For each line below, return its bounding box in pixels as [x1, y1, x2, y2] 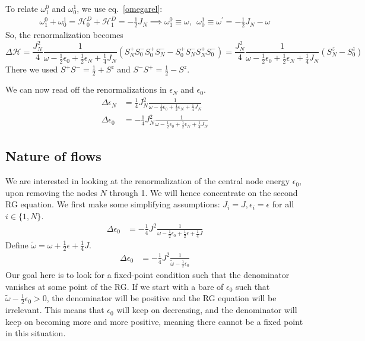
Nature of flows [5, 147, 101, 165]
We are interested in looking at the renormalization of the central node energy [5, 175, 290, 187]
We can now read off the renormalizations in [5, 83, 167, 96]
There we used [5, 63, 58, 75]
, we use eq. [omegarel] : [77, 2, 163, 14]
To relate [5, 2, 38, 14]
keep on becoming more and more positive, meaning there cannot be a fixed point [5, 315, 303, 327]
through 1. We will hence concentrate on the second [109, 186, 298, 198]
